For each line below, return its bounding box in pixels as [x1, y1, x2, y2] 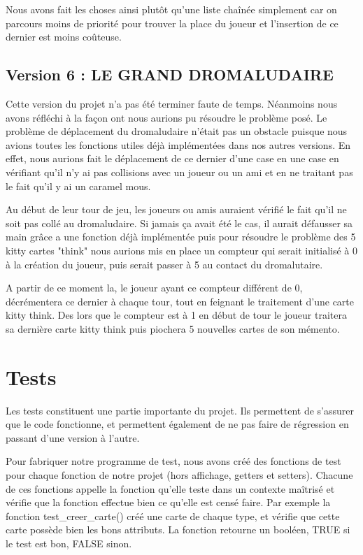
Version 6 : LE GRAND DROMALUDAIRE [6, 64, 334, 85]
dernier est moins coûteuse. [6, 29, 122, 44]
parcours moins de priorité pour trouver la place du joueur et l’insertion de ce [6, 15, 339, 30]
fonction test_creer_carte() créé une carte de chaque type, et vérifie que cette [6, 508, 340, 523]
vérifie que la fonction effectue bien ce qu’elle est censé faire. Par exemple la [6, 495, 331, 510]
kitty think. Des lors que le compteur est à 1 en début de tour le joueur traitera [6, 308, 347, 322]
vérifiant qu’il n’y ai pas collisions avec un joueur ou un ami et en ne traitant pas [6, 164, 353, 179]
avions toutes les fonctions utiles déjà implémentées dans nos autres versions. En [6, 137, 351, 152]
